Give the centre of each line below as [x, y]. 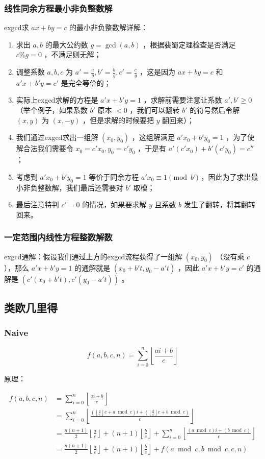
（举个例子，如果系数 [52, 110]
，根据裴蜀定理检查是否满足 [189, 44]
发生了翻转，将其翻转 [219, 204]
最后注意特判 [37, 204]
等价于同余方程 [114, 176]
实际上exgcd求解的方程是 [57, 100]
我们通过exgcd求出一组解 [57, 137]
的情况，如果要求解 [114, 204]
